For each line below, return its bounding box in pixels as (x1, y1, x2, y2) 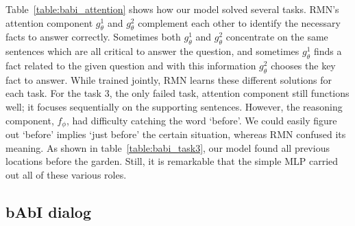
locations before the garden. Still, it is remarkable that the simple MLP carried (5, 154, 339, 168)
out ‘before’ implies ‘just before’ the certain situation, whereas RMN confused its (5, 127, 346, 142)
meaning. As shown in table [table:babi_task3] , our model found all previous (5, 140, 330, 155)
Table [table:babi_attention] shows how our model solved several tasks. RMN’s (5, 2, 339, 16)
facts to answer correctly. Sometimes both (5, 30, 181, 44)
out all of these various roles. (5, 167, 127, 181)
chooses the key (271, 58, 336, 72)
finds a (313, 44, 342, 58)
